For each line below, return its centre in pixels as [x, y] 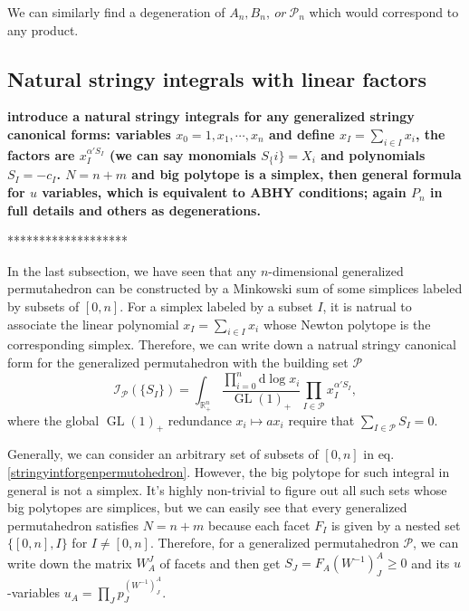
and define [301, 134]
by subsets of [43, 306]
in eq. [379, 454]
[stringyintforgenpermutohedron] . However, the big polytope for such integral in [229, 471]
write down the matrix [70, 563]
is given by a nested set [396, 525]
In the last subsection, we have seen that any [132, 270]
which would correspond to [384, 12]
